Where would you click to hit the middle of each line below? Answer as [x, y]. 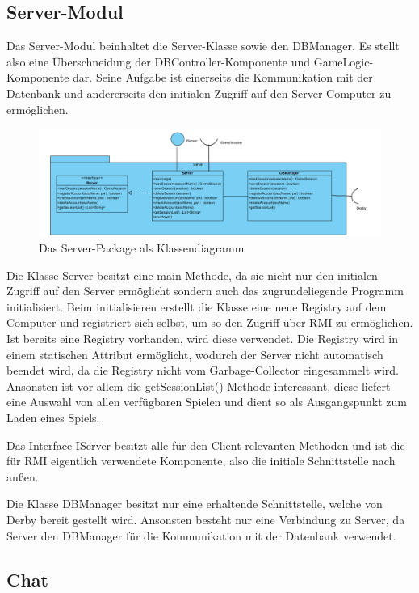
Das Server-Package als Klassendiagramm [142, 248]
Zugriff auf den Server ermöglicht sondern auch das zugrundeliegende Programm [205, 291]
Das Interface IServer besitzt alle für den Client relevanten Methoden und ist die [206, 445]
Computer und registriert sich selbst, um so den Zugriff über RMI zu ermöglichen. [210, 322]
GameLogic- [344, 61]
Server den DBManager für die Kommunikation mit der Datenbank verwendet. [201, 535]
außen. [23, 476]
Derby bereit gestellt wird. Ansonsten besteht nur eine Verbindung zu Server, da [206, 519]
